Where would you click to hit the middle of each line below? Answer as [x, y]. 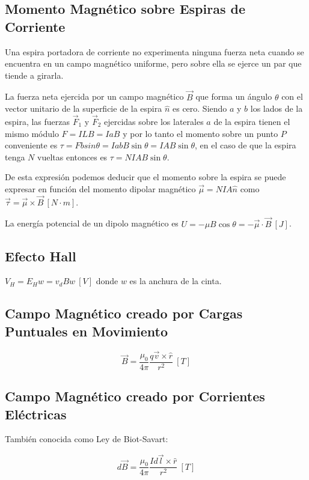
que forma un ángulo [234, 96]
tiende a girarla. [34, 75]
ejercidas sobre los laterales [154, 121]
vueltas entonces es [72, 156]
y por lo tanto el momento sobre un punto [200, 133]
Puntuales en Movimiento [86, 331]
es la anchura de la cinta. [176, 281]
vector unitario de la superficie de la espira [84, 108]
